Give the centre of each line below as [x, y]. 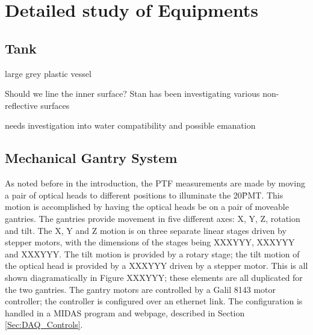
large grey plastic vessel [48, 73]
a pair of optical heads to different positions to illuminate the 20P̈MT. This [144, 195]
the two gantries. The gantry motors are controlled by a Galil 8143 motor [141, 289]
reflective [21, 105]
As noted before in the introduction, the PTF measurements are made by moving [155, 183]
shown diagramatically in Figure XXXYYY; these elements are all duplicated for [154, 277]
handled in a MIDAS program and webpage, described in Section [125, 312]
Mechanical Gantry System [91, 158]
